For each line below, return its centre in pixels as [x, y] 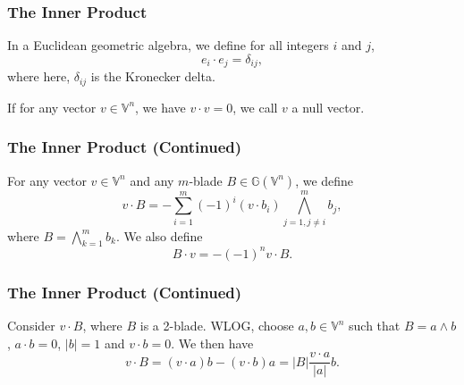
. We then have [212, 343]
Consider [31, 326]
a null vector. [328, 107]
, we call [255, 107]
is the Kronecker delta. [153, 76]
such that [375, 326]
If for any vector [52, 107]
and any [152, 180]
